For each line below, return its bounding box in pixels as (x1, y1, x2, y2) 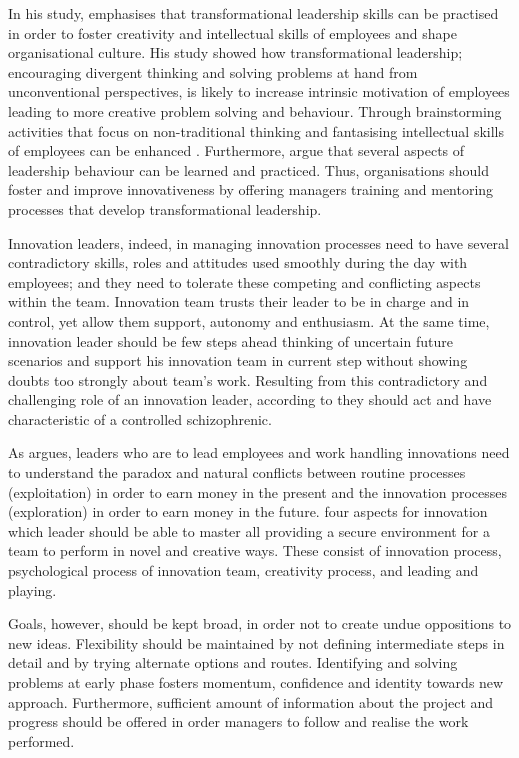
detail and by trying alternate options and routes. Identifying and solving (8, 652, 458, 673)
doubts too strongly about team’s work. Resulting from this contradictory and (8, 369, 488, 390)
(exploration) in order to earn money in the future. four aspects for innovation (8, 501, 488, 522)
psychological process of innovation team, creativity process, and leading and (8, 560, 479, 581)
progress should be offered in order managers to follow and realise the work (8, 711, 469, 732)
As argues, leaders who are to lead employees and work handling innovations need (8, 442, 510, 463)
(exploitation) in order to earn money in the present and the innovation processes (8, 481, 508, 502)
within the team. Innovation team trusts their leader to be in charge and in (8, 291, 470, 312)
